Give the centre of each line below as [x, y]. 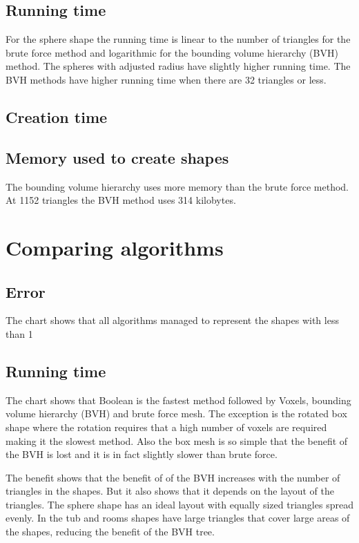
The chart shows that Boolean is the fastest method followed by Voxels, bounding [178, 400]
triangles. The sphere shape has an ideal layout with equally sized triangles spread [179, 504]
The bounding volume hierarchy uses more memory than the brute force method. [177, 186]
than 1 [19, 333]
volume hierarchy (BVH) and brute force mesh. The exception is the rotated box [176, 413]
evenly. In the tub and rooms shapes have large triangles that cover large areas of [178, 518]
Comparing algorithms [115, 247]
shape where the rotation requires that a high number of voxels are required [166, 427]
